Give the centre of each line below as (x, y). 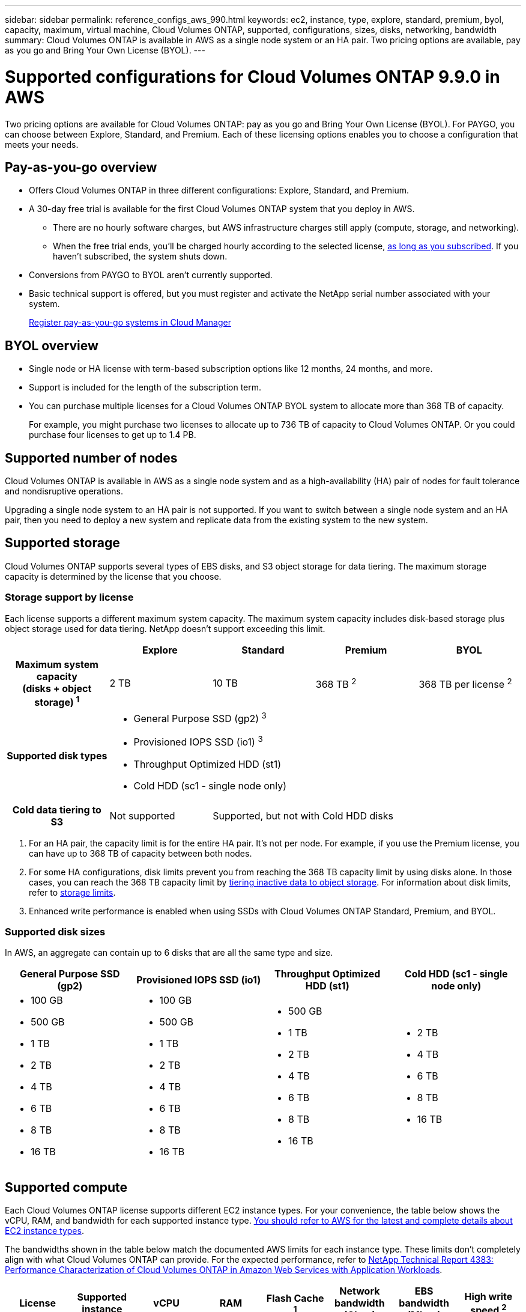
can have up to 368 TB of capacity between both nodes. (141, 853)
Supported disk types (57, 756)
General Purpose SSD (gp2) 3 (200, 718)
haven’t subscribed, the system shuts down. (140, 257)
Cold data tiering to (57, 809)
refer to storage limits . (72, 892)
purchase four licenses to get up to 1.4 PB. (113, 435)
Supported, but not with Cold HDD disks (303, 815)
